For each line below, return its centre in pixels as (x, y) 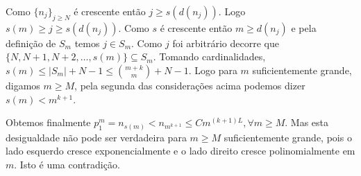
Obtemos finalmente (48, 122)
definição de (31, 43)
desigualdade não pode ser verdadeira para (96, 137)
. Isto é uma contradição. (67, 164)
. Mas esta (307, 122)
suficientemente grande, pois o (288, 137)
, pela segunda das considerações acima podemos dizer (190, 85)
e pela (304, 27)
